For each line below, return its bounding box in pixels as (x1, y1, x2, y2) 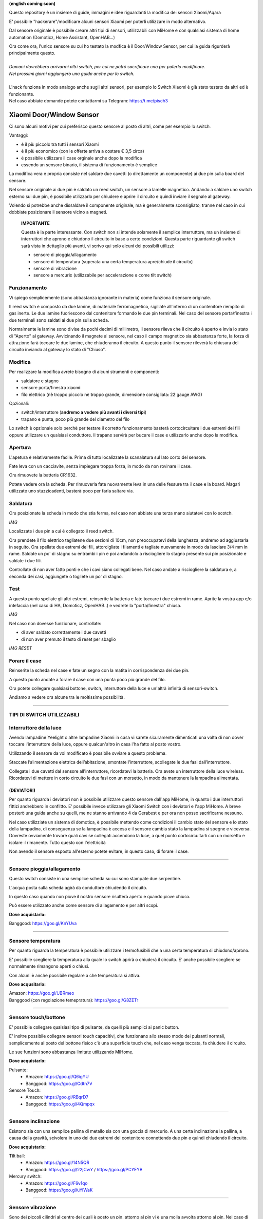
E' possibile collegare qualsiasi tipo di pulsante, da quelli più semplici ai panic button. (9, 1024, 180, 1030)
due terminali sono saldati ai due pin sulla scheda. (9, 317, 109, 323)
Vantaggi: (9, 132, 29, 138)
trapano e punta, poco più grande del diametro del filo (21, 416, 130, 422)
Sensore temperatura (9, 937, 61, 944)
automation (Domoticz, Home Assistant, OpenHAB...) (9, 34, 115, 40)
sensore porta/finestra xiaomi (21, 385, 80, 391)
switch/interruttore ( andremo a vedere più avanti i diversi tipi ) (21, 410, 147, 415)
